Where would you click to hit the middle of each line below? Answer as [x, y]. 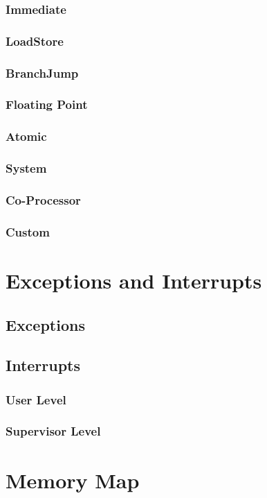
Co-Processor [43, 199]
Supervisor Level [53, 431]
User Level [36, 399]
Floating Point [47, 104]
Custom [28, 231]
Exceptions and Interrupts [134, 280]
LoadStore [35, 41]
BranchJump [42, 72]
